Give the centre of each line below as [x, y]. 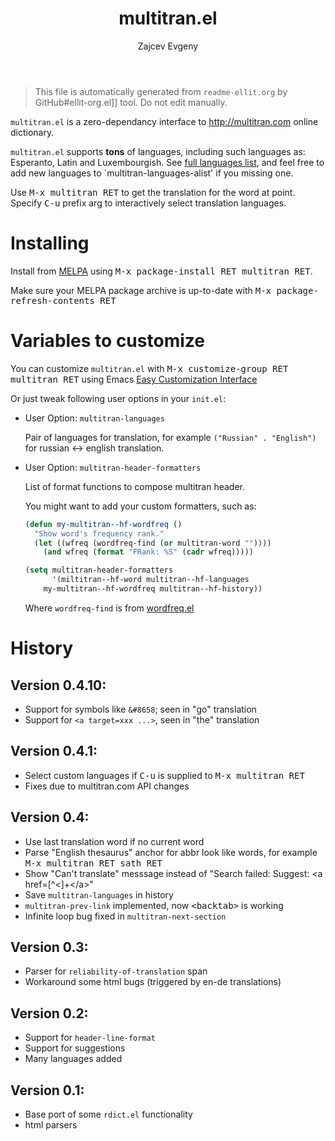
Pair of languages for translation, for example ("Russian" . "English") [170, 437]
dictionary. [32, 132]
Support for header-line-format [90, 1038]
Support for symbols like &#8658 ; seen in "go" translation [140, 709]
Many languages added [73, 1059]
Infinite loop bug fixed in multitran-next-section [125, 916]
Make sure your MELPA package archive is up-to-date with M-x [141, 290]
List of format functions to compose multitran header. [135, 486]
